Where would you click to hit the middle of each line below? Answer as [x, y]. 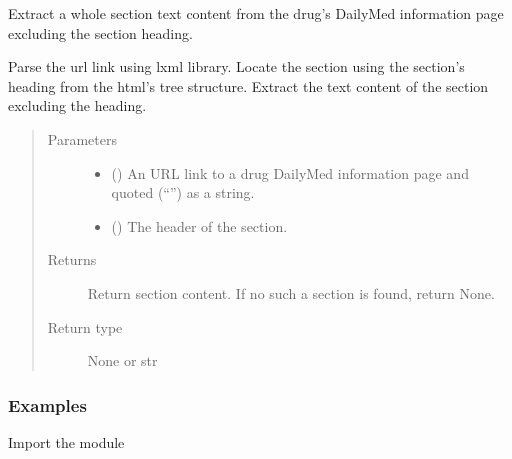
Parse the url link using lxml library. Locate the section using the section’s [236, 66]
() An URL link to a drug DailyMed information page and [290, 172]
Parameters [82, 138]
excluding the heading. [77, 105]
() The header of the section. [199, 225]
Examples [47, 404]
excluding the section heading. [100, 32]
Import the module [66, 441]
